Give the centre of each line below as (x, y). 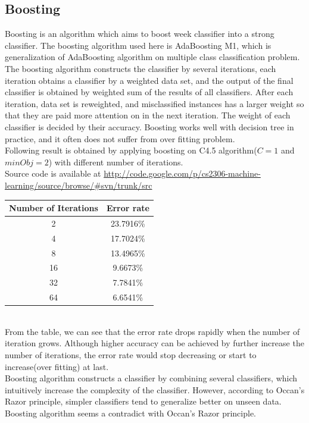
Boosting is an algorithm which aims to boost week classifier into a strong (140, 34)
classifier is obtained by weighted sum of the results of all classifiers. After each (149, 92)
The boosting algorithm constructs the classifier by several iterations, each (141, 68)
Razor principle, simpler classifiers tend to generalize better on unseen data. (143, 401)
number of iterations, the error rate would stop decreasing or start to (131, 354)
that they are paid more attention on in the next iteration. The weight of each (148, 115)
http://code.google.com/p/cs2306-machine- (182, 173)
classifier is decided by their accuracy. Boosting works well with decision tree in (149, 126)
